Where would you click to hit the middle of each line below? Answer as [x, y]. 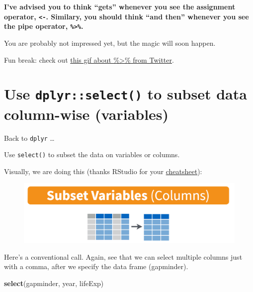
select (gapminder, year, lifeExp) [54, 283]
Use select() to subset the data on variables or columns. [92, 154]
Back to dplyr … [29, 138]
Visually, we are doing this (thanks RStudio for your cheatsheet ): [103, 171]
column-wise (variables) [86, 114]
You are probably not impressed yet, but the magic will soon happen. [110, 43]
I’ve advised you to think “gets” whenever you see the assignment [120, 6]
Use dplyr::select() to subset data [126, 94]
